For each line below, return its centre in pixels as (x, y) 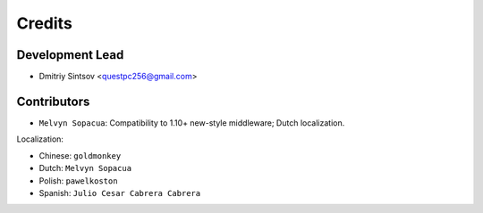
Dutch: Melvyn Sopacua (85, 168)
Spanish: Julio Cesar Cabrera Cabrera (120, 193)
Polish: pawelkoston (78, 180)
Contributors (53, 101)
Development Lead (70, 55)
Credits (45, 23)
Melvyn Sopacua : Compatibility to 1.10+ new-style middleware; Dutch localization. (192, 123)
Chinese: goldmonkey (80, 155)
